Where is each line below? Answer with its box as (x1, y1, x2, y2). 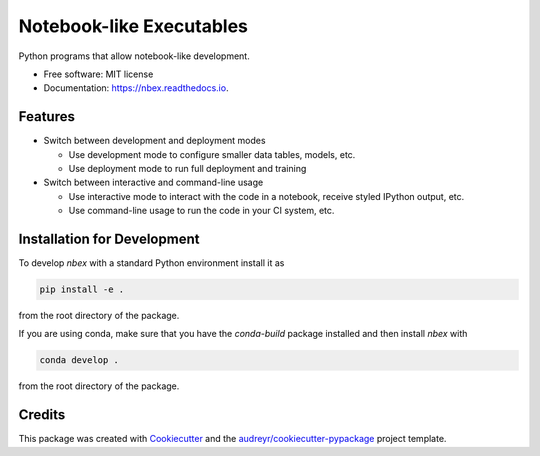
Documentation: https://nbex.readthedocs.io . (43, 82, 229, 94)
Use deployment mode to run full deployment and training (68, 163, 307, 175)
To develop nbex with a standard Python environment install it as (18, 257, 285, 269)
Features (18, 108, 75, 125)
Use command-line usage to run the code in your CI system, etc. (68, 205, 335, 217)
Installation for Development (18, 231, 200, 247)
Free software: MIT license (43, 68, 154, 80)
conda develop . (39, 355, 120, 366)
